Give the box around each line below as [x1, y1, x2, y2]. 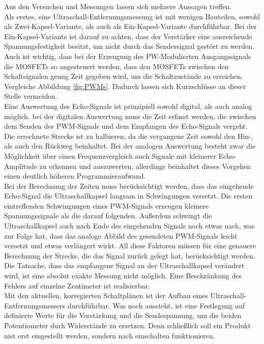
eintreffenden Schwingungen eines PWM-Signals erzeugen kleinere [4, 200, 209, 211]
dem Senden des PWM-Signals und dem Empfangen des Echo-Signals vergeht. [4, 121, 248, 131]
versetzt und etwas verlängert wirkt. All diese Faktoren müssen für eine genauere [4, 240, 256, 251]
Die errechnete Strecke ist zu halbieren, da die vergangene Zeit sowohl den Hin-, [4, 130, 253, 141]
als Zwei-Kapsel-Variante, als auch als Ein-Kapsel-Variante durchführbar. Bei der [4, 21, 257, 32]
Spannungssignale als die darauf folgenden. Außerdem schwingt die [4, 210, 212, 221]
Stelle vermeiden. [4, 91, 57, 101]
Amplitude [4, 160, 37, 171]
